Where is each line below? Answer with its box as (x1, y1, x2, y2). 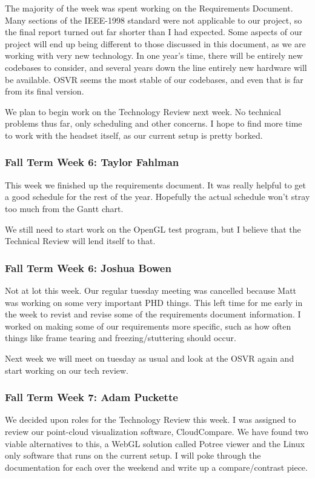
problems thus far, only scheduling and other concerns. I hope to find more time (5, 117, 302, 130)
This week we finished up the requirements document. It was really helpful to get (5, 178, 306, 191)
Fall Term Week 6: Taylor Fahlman (5, 154, 179, 170)
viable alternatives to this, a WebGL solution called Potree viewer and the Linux (5, 437, 305, 450)
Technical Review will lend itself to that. (5, 234, 156, 247)
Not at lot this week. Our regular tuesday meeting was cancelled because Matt (5, 284, 297, 296)
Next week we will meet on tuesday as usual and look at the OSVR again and (5, 351, 294, 364)
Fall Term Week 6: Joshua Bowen (5, 260, 171, 275)
